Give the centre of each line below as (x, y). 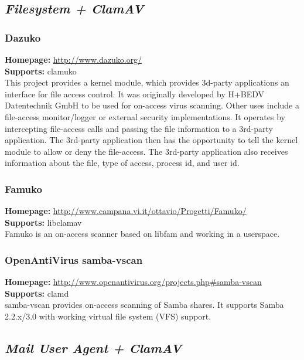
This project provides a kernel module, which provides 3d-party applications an (147, 82)
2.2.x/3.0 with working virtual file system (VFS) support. (108, 316)
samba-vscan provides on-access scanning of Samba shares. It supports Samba (144, 305)
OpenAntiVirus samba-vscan (74, 259)
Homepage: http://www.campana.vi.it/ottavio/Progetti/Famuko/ (126, 211)
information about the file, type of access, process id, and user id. (122, 163)
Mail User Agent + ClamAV (93, 347)
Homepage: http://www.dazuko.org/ (74, 59)
